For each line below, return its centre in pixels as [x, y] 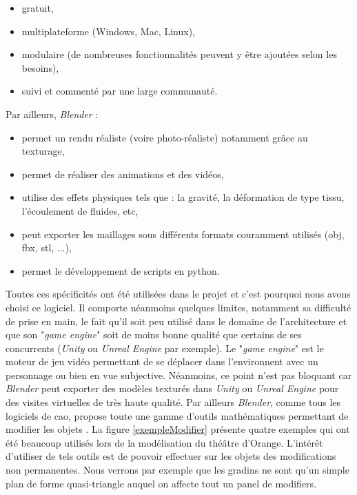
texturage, [43, 151]
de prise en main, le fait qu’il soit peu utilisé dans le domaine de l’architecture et [176, 321]
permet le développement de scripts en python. [121, 270]
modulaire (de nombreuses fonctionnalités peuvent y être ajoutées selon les [179, 54]
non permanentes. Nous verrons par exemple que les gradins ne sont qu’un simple [177, 470]
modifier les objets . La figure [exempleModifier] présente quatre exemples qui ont [178, 429]
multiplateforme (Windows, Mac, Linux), [108, 31]
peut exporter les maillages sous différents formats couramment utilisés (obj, [183, 234]
